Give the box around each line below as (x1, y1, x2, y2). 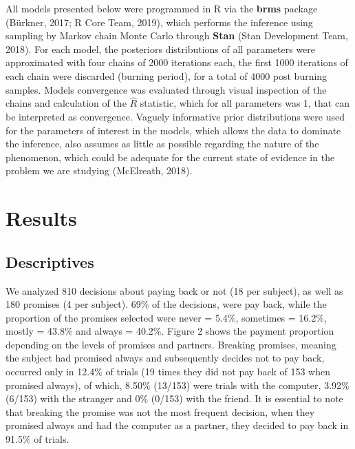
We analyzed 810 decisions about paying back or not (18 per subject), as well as (6, 283, 343, 297)
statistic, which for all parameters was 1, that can (140, 96, 349, 110)
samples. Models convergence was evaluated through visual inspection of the (6, 82, 327, 96)
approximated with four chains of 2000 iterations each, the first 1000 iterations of (6, 55, 348, 70)
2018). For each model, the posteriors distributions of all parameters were (6, 41, 316, 56)
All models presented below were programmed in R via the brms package (6, 1, 318, 15)
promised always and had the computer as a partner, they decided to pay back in (6, 418, 349, 432)
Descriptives (6, 251, 94, 272)
